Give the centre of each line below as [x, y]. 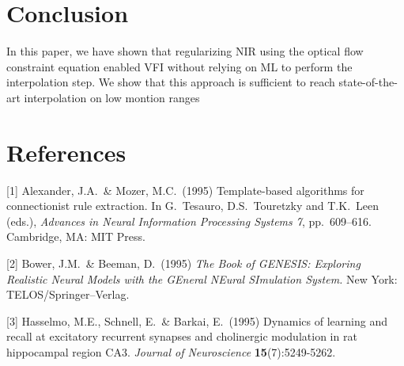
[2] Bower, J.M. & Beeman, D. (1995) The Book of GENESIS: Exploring [183, 263]
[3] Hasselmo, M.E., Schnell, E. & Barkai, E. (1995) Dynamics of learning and [197, 320]
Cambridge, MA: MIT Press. [76, 236]
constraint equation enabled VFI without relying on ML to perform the [179, 66]
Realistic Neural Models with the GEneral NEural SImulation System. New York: [202, 278]
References [66, 152]
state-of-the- [368, 82]
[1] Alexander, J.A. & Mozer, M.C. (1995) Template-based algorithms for [185, 190]
